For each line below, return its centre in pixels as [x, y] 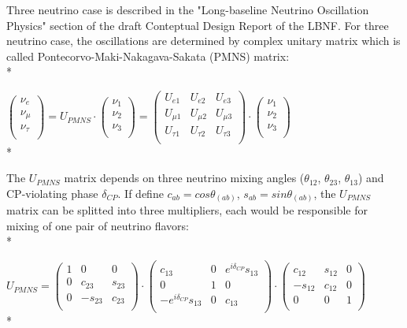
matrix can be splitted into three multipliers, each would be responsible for [187, 210]
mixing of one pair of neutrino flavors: [98, 225]
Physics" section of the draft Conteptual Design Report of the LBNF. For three [198, 25]
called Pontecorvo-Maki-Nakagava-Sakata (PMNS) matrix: [148, 56]
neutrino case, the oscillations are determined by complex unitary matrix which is [203, 41]
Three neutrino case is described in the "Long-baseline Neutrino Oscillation [188, 9]
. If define [141, 193]
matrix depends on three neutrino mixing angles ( [184, 178]
